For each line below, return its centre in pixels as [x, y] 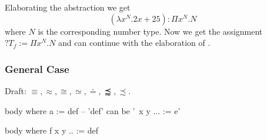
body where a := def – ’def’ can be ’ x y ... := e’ [93, 110]
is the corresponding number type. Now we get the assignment [150, 31]
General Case [37, 69]
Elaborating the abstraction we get [68, 7]
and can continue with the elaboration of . [134, 43]
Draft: [16, 91]
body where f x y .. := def [52, 130]
